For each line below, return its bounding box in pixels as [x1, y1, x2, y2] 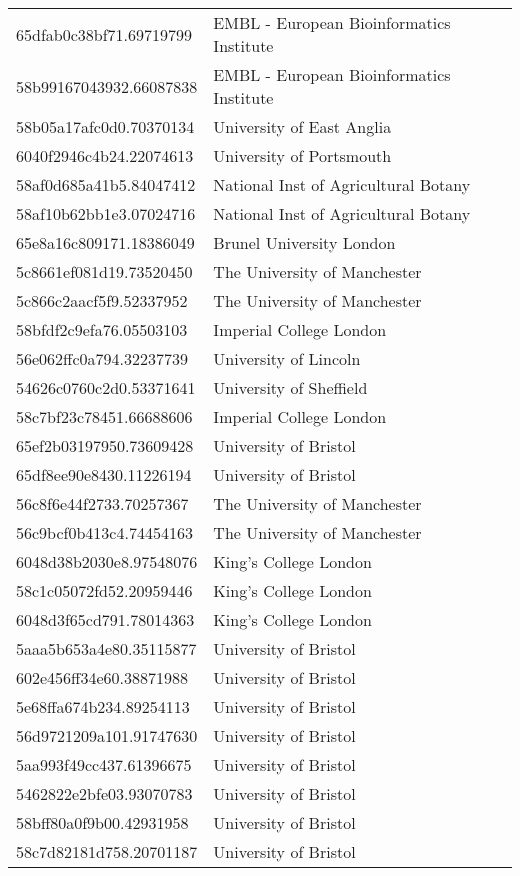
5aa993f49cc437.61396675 [16, 753, 192, 776]
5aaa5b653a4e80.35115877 [16, 637, 197, 660]
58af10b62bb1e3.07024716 [16, 202, 196, 225]
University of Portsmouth [213, 144, 392, 167]
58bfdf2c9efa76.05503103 [16, 318, 188, 341]
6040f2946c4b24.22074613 [16, 144, 194, 167]
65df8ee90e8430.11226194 [16, 463, 192, 486]
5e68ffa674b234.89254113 [16, 695, 190, 718]
